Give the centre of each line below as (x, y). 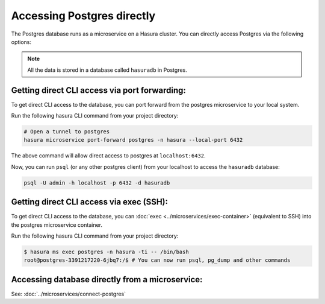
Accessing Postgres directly (83, 16)
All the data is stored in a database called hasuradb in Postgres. (107, 70)
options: (21, 42)
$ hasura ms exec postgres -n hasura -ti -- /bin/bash (106, 252)
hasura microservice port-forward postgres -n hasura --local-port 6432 (133, 140)
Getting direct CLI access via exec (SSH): (90, 202)
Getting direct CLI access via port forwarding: (99, 90)
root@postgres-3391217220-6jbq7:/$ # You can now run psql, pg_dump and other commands (157, 260)
